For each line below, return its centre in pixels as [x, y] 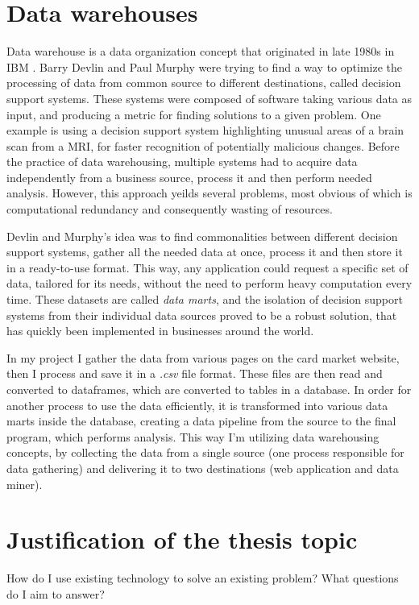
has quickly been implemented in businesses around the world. [160, 331]
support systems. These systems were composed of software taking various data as [209, 98]
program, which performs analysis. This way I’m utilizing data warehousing [193, 436]
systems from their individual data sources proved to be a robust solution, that [202, 315]
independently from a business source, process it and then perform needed [189, 177]
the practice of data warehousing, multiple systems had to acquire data [182, 162]
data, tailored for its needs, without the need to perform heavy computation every [209, 283]
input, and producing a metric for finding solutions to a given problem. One [194, 114]
